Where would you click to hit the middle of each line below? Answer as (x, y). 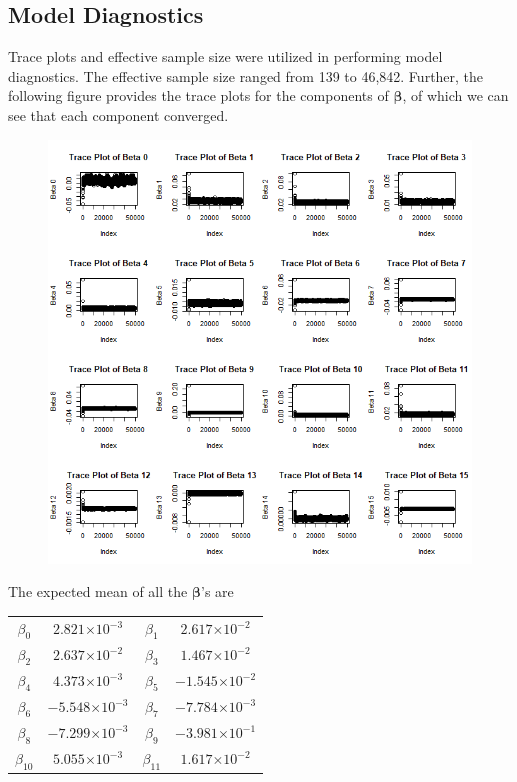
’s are (217, 591)
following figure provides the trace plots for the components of (198, 95)
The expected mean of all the (98, 591)
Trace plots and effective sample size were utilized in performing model (225, 56)
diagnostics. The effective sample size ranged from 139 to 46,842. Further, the (246, 75)
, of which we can (455, 95)
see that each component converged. (118, 114)
